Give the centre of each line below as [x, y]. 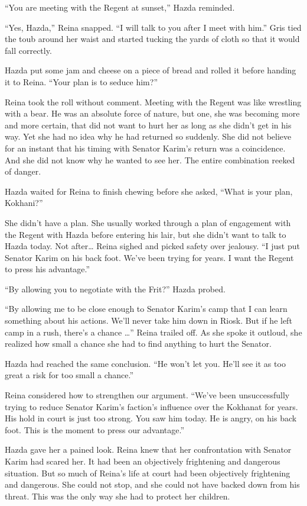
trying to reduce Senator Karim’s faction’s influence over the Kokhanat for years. [151, 406]
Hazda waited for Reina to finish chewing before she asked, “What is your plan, [149, 191]
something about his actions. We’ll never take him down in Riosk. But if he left [148, 320]
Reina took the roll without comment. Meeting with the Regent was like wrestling [153, 101]
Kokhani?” [24, 203]
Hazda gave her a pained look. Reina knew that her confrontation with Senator [148, 449]
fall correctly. [28, 50]
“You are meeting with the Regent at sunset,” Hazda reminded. [120, 7]
